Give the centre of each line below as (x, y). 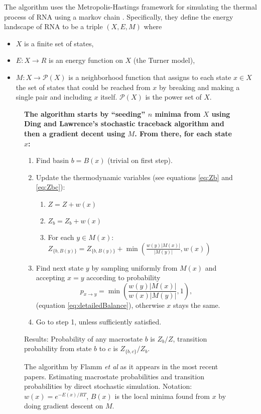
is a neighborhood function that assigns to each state (150, 77)
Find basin (52, 160)
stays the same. (197, 305)
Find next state (60, 267)
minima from (178, 113)
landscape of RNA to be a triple (53, 26)
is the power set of (173, 97)
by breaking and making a (199, 87)
